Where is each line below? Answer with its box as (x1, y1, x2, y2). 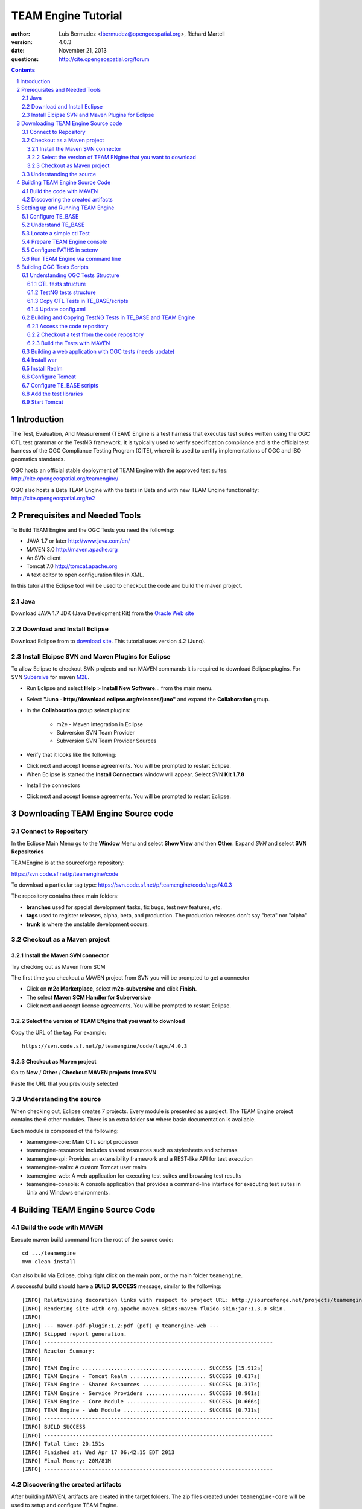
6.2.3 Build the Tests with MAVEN (27, 339, 110, 346)
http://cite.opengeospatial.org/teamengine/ (11, 475, 119, 482)
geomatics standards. (11, 456, 66, 463)
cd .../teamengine (22, 1249, 77, 1257)
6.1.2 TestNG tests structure (27, 289, 96, 296)
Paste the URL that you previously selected (11, 1080, 118, 1087)
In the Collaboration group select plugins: (26, 707, 131, 714)
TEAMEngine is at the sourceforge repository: (11, 859, 125, 866)
